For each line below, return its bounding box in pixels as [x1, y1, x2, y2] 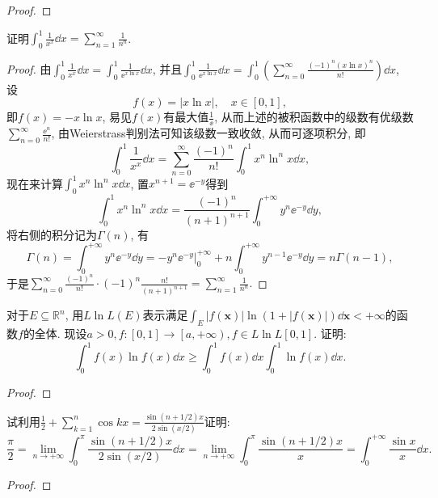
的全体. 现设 [23, 325, 87, 342]
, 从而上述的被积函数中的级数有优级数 [214, 108, 414, 125]
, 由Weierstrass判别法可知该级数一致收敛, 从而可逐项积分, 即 [51, 124, 366, 141]
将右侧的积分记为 [6, 226, 97, 243]
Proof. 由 [6, 60, 52, 77]
